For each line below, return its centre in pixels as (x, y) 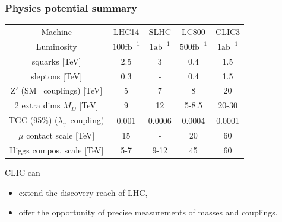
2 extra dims (37, 105)
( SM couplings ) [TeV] (62, 90)
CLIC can (23, 173)
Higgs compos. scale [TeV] (56, 149)
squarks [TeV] (56, 61)
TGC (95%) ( (34, 120)
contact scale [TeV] (61, 135)
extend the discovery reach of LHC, (83, 192)
